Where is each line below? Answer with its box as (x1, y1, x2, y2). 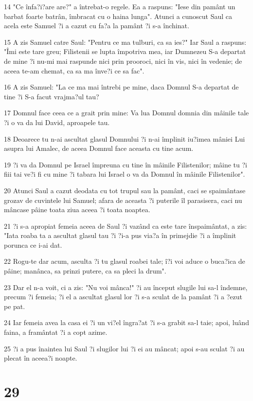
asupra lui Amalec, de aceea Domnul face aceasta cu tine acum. (4, 143, 194, 153)
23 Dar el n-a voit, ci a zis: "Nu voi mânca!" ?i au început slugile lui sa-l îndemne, (4, 282, 248, 292)
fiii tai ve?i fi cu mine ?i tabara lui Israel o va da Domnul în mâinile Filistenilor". (4, 169, 245, 179)
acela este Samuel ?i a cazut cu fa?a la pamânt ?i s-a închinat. (4, 20, 189, 31)
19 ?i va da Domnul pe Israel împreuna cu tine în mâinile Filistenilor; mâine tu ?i (4, 159, 247, 169)
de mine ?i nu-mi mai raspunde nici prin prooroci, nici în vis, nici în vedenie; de (4, 55, 242, 66)
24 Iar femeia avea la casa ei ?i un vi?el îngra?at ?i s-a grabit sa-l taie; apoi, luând (4, 317, 249, 328)
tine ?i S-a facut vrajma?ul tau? (4, 91, 99, 101)
